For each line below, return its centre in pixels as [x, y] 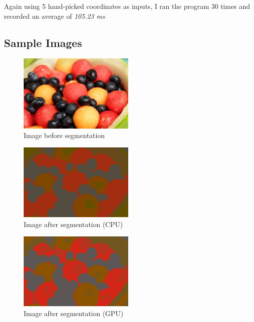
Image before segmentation [64, 135]
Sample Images [43, 42]
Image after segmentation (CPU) [73, 224]
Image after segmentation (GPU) [73, 313]
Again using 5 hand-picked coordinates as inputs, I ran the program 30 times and [127, 6]
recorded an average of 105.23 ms [54, 16]
